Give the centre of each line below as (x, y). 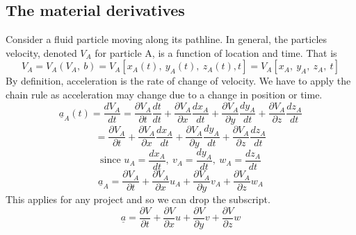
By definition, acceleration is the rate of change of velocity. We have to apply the (178, 81)
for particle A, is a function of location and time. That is (216, 52)
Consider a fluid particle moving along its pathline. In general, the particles (167, 39)
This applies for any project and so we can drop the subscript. (138, 199)
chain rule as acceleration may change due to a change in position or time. (164, 94)
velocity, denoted (41, 52)
